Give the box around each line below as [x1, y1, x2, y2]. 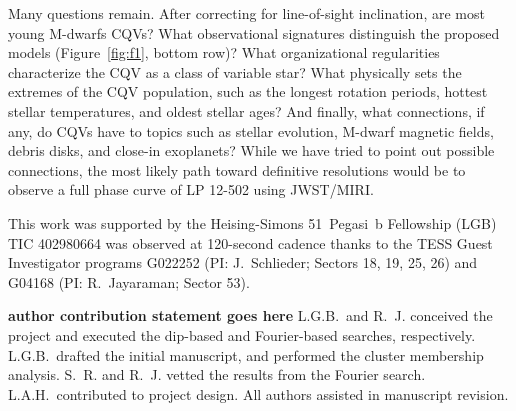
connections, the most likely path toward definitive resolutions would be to [8, 159, 466, 180]
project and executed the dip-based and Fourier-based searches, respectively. [8, 324, 476, 345]
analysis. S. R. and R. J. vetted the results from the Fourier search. [8, 364, 426, 385]
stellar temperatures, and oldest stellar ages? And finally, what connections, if [8, 100, 485, 121]
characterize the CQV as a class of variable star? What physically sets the [8, 61, 462, 82]
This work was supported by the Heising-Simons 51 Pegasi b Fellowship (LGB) [8, 212, 497, 233]
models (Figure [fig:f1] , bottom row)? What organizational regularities [8, 42, 440, 63]
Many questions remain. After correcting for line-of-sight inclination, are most [8, 3, 485, 23]
